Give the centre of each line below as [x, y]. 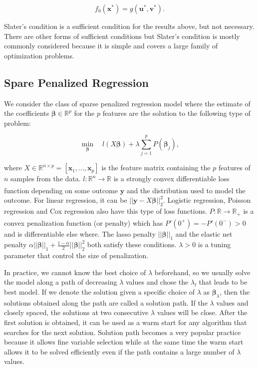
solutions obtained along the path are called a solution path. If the [106, 302]
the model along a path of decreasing [61, 282]
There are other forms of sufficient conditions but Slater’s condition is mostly [122, 36]
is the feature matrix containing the [156, 168]
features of [234, 168]
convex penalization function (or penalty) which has [84, 222]
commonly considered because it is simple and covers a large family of [111, 46]
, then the [235, 292]
